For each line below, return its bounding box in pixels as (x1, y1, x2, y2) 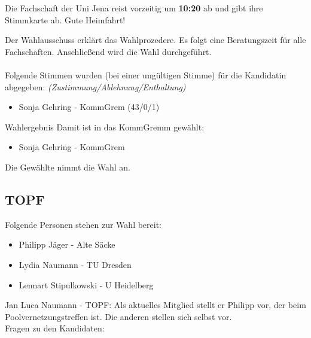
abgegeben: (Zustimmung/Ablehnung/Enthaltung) (5, 80, 186, 93)
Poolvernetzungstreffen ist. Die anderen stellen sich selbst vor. (5, 310, 232, 322)
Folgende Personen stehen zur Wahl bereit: (5, 218, 162, 230)
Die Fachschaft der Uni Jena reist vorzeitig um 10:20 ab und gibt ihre (5, 2, 263, 14)
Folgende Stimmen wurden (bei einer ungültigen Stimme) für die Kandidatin (5, 68, 286, 81)
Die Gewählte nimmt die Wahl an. (5, 160, 130, 173)
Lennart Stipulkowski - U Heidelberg (19, 278, 154, 291)
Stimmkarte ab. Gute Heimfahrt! (5, 13, 126, 26)
